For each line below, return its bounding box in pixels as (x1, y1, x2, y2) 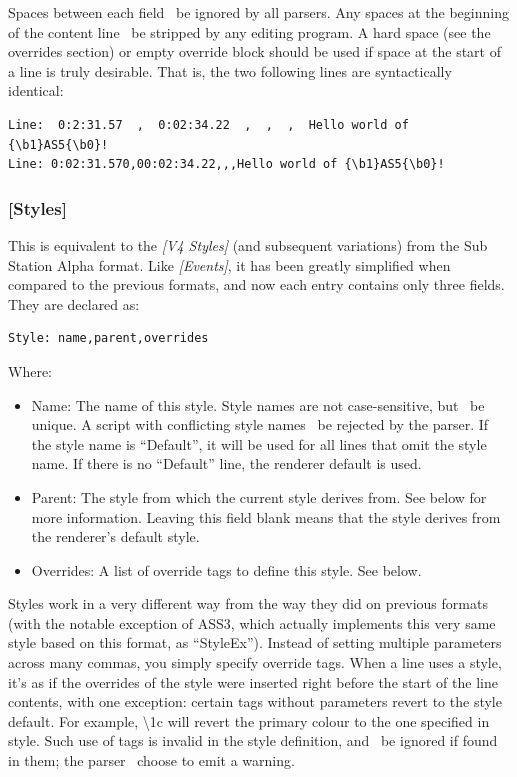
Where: (8, 360, 52, 381)
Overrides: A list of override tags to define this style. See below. (31, 559, 422, 580)
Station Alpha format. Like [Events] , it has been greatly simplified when (8, 254, 451, 275)
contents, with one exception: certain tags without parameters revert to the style (8, 691, 502, 712)
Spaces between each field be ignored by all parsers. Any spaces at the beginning (8, 2, 509, 22)
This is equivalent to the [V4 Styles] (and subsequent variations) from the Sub (8, 234, 488, 255)
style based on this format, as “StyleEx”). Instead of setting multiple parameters (8, 632, 502, 653)
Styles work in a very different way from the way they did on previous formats (8, 593, 488, 614)
